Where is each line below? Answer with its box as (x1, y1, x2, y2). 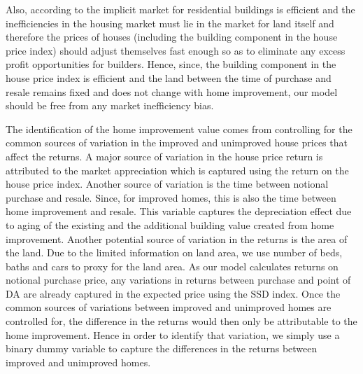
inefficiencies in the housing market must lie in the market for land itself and (6, 15, 334, 30)
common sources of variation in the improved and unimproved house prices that (6, 135, 348, 150)
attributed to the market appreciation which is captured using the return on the (6, 162, 349, 177)
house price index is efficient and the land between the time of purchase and (6, 70, 332, 85)
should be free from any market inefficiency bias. (6, 98, 214, 113)
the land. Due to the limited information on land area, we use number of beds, (6, 245, 343, 260)
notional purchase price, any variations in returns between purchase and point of (6, 272, 351, 287)
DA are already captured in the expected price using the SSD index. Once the (6, 286, 341, 300)
